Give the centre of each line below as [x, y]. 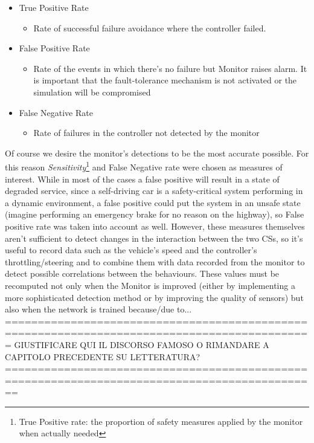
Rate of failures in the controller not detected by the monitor [146, 133]
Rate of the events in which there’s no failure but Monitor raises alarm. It [170, 68]
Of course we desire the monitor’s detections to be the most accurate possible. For [157, 153]
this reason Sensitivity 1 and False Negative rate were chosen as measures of [144, 166]
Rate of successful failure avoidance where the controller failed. [150, 27]
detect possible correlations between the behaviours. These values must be [142, 273]
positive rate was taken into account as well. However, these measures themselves [155, 226]
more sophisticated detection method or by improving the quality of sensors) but [154, 297]
